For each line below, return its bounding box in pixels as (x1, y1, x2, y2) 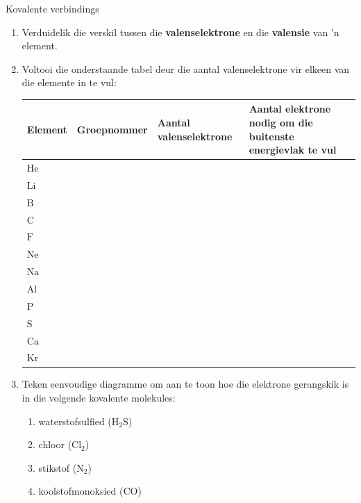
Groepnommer (76, 122, 148, 136)
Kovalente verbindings (6, 1, 99, 15)
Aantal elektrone (249, 101, 331, 116)
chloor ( (38, 437, 72, 452)
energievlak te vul (249, 142, 337, 157)
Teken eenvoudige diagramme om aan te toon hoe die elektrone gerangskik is (22, 377, 349, 391)
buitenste (249, 129, 294, 143)
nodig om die (249, 115, 313, 130)
